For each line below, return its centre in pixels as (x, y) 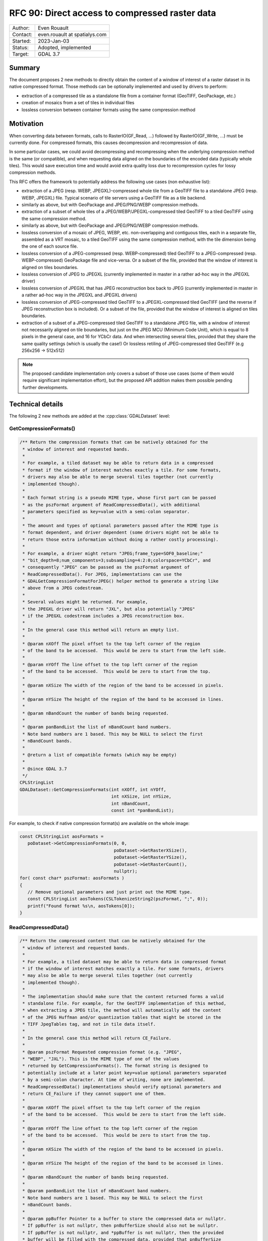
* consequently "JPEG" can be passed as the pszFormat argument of (106, 567)
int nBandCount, (131, 803)
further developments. (45, 387)
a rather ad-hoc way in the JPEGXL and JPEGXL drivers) (79, 295)
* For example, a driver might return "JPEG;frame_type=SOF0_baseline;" (113, 553)
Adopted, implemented (65, 47)
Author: (21, 28)
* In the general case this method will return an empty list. (101, 630)
